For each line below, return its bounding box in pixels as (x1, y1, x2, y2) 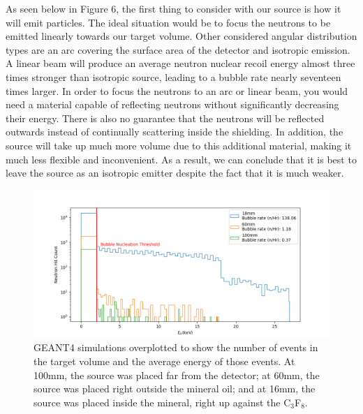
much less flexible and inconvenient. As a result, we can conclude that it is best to (6, 151, 357, 166)
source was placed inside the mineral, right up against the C (34, 394, 291, 409)
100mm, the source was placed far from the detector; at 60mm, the (34, 367, 320, 382)
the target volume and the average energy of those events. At (34, 353, 295, 368)
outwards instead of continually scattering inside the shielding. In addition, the (6, 124, 343, 139)
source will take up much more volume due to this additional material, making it (6, 138, 352, 152)
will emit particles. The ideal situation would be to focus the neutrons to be (6, 15, 331, 29)
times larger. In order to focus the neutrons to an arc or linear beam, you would (6, 83, 348, 98)
